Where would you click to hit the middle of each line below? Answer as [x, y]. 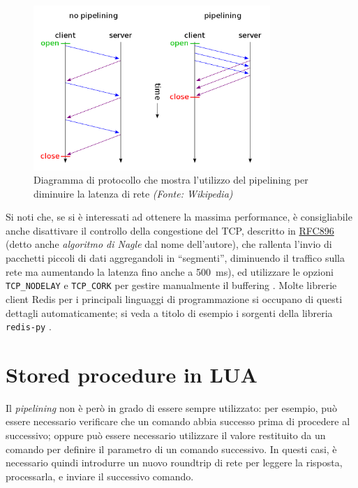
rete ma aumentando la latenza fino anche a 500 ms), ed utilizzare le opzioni [170, 271]
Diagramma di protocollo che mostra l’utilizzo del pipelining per [171, 180]
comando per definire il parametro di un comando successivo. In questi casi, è [171, 449]
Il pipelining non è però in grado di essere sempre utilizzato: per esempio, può [171, 407]
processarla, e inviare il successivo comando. [100, 476]
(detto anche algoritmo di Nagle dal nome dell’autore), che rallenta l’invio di [169, 244]
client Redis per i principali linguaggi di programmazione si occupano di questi [174, 298]
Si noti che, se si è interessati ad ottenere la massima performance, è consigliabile [179, 217]
